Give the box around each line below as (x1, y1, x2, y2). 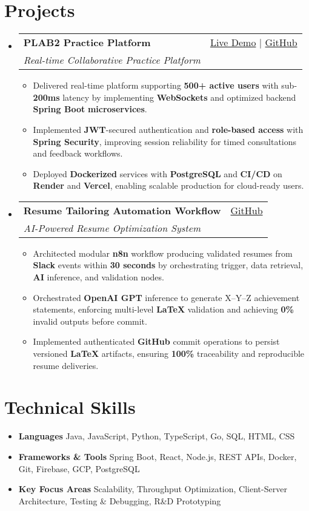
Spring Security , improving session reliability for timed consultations (33, 135, 297, 147)
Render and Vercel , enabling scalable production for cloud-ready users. (33, 179, 304, 192)
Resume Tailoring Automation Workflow (23, 203, 221, 217)
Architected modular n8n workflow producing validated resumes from (33, 246, 293, 259)
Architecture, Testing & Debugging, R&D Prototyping (18, 494, 221, 507)
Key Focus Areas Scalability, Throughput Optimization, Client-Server (18, 482, 287, 495)
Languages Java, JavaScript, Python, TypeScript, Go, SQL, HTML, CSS (18, 430, 295, 442)
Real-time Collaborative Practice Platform (23, 53, 201, 67)
